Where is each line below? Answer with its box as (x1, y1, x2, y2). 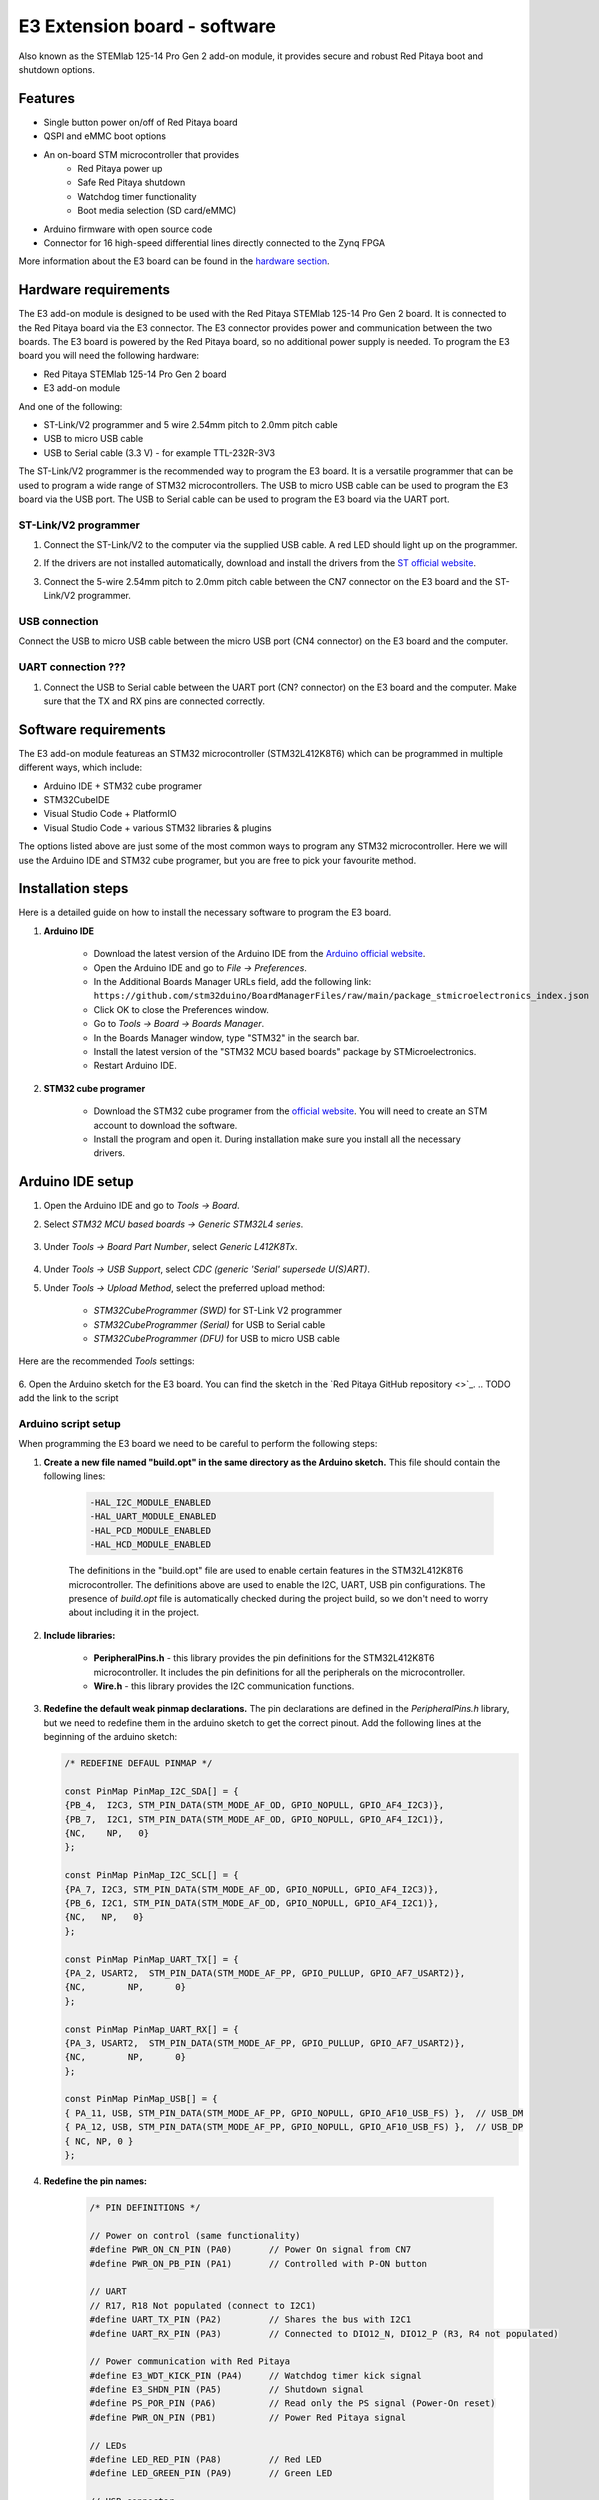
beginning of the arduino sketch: (43, 1731, 178, 1743)
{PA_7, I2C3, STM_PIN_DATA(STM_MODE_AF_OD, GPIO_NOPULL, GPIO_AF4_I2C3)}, (64, 1883, 440, 1895)
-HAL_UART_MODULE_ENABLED (89, 1511, 217, 1522)
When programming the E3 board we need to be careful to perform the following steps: (18, 1438, 378, 1450)
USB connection (18, 615, 99, 629)
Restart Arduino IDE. (93, 1060, 177, 1072)
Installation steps (18, 880, 129, 897)
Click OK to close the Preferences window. (93, 1003, 270, 1015)
